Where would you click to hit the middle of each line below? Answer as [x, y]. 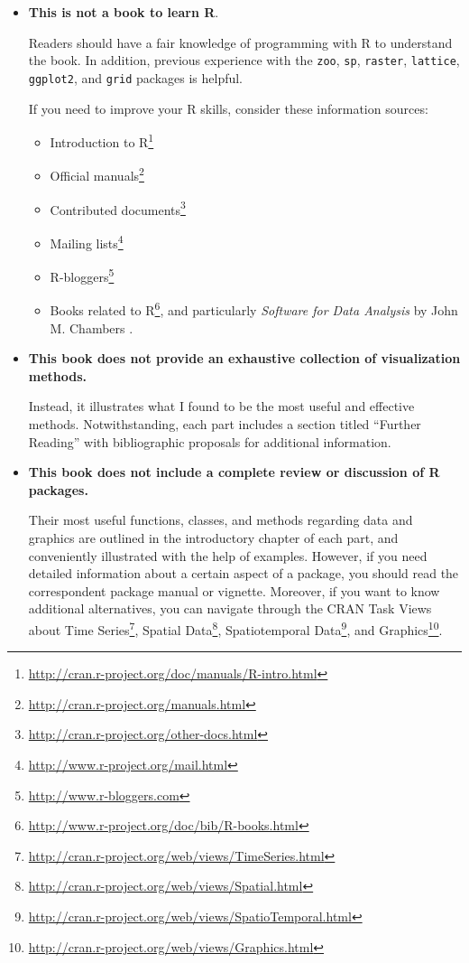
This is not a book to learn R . [124, 12]
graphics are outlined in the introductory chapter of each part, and [213, 537]
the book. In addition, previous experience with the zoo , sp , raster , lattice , [244, 60]
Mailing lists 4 [87, 241]
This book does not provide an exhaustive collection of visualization [244, 358]
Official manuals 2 [97, 174]
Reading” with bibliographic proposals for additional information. [210, 441]
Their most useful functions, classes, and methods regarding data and [221, 520]
